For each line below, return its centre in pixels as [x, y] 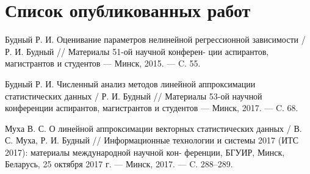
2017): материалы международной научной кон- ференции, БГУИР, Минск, [145, 152]
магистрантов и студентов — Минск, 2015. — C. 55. [103, 63]
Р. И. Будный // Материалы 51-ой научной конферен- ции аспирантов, [137, 51]
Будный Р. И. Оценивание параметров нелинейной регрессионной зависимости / [155, 39]
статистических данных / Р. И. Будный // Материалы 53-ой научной [134, 96]
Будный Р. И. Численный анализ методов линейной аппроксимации [130, 83]
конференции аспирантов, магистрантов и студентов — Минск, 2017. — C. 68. [152, 108]
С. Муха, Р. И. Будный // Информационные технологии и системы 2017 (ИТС [152, 140]
